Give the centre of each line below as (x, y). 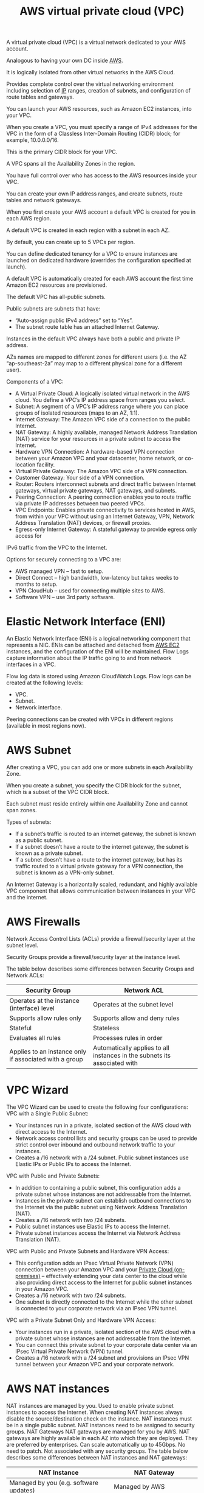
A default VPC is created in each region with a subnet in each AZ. (88, 230)
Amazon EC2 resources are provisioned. (57, 285)
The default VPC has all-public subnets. (56, 297)
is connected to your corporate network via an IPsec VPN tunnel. (96, 1308)
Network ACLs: (25, 975)
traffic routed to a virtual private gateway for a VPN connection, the (99, 866)
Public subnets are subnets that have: (53, 309)
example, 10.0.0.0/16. (32, 140)
